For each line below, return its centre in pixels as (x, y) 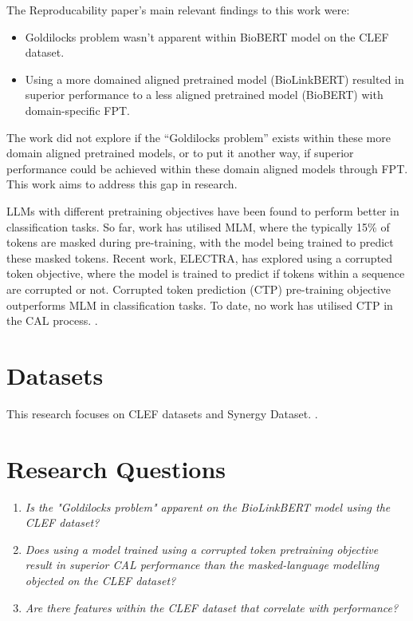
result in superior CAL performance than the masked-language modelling (202, 565)
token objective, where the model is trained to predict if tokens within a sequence (206, 273)
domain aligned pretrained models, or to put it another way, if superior (180, 153)
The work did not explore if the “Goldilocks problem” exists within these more (199, 137)
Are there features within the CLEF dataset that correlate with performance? (212, 607)
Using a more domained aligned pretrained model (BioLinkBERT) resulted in (214, 79)
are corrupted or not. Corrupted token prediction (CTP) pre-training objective (199, 289)
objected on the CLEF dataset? (100, 580)
